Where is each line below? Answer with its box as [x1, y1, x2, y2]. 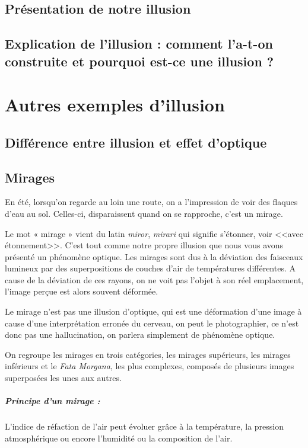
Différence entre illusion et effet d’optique [5, 133, 267, 151]
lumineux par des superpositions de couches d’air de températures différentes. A [5, 262, 296, 274]
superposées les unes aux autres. [5, 372, 122, 384]
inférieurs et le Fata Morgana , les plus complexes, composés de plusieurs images [5, 360, 294, 372]
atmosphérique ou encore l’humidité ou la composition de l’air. [5, 431, 233, 444]
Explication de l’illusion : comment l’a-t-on [5, 34, 273, 53]
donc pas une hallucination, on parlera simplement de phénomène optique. [5, 328, 275, 341]
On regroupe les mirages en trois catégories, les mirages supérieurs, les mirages [5, 348, 291, 360]
